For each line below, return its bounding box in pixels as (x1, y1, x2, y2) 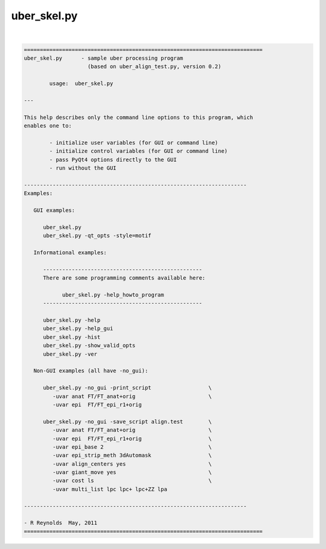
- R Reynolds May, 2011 (24, 519, 98, 527)
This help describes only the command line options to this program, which (24, 114, 254, 121)
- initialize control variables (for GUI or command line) (49, 148, 228, 155)
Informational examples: (33, 249, 107, 256)
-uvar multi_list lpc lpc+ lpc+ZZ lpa (52, 486, 167, 492)
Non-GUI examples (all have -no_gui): (33, 367, 149, 374)
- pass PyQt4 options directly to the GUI (49, 156, 177, 163)
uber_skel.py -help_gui (43, 325, 113, 332)
